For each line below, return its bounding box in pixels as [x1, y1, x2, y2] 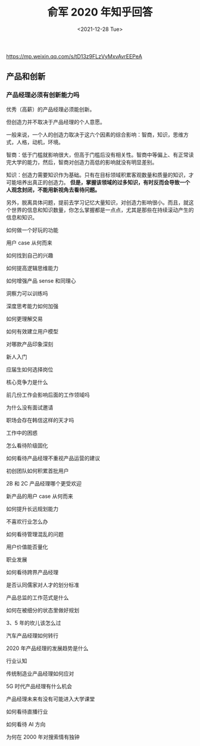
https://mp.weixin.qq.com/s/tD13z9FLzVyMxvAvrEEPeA [6, 52, 143, 60]
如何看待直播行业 [6, 708, 48, 715]
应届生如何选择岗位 [6, 366, 54, 373]
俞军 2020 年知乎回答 [47, 5, 153, 19]
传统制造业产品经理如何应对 [6, 670, 74, 677]
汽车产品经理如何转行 [6, 632, 58, 639]
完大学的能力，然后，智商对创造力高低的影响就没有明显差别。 [6, 159, 158, 166]
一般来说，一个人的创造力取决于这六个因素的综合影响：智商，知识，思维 [6, 131, 183, 138]
